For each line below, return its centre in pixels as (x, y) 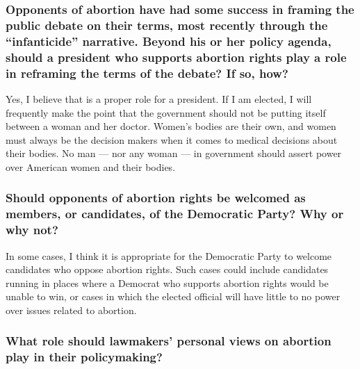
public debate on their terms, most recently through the (167, 25)
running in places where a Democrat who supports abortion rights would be (167, 282)
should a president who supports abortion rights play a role (176, 57)
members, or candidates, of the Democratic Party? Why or (175, 214)
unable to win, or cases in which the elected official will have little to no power (173, 296)
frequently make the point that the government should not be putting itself (166, 112)
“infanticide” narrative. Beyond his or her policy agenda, (169, 41)
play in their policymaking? (84, 357)
